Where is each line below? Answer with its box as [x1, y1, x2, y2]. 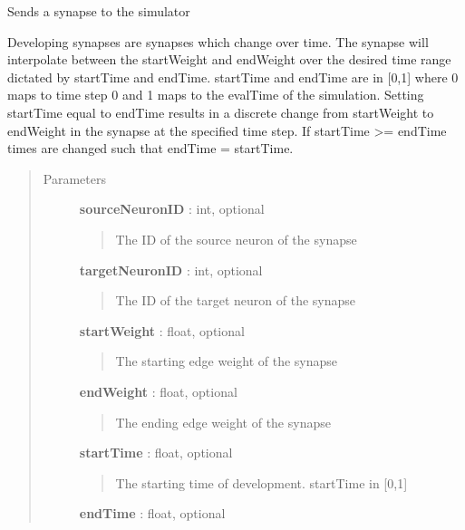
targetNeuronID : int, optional [79, 260, 263, 279]
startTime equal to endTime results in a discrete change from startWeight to [7, 102, 434, 121]
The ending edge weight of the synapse [115, 412, 331, 431]
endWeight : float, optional [79, 381, 237, 400]
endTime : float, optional [79, 504, 226, 523]
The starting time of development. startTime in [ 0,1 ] [115, 473, 408, 492]
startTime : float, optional [79, 443, 233, 462]
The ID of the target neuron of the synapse [115, 291, 356, 310]
